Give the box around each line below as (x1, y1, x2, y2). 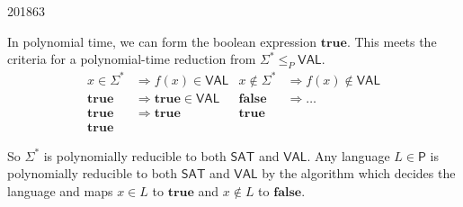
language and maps (7, 181, 113, 200)
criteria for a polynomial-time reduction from (7, 49, 256, 68)
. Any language (307, 146, 390, 165)
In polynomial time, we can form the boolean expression (7, 31, 317, 50)
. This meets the (346, 31, 437, 50)
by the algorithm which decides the (262, 164, 456, 183)
